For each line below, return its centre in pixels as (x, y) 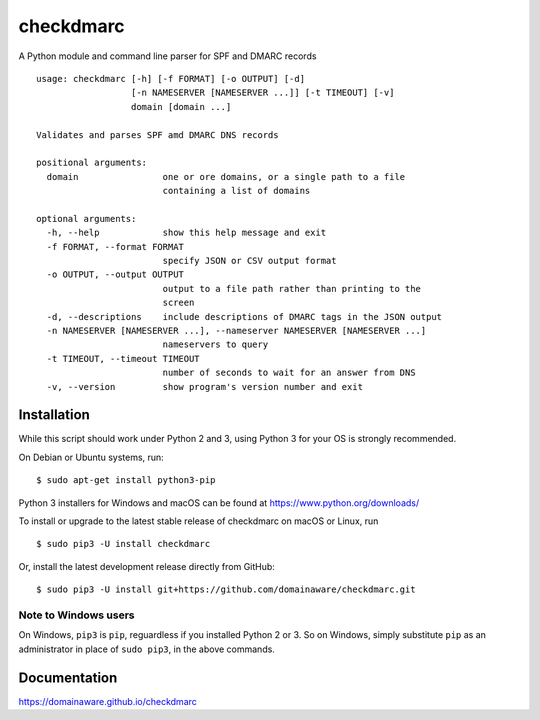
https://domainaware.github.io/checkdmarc (107, 701)
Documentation (68, 677)
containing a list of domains (236, 191)
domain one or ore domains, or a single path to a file (226, 176)
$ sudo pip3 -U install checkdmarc (123, 544)
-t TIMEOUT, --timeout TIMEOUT (123, 358)
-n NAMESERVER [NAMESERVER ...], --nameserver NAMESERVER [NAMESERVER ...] (236, 330)
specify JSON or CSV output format (249, 261)
